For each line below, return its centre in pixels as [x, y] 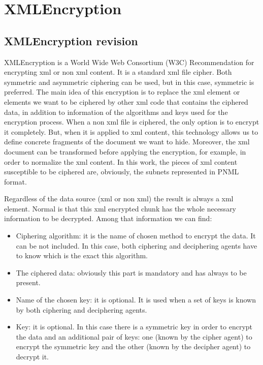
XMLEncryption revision [71, 40]
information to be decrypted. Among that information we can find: [108, 218]
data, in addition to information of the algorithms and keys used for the [116, 112]
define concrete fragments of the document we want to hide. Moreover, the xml [127, 142]
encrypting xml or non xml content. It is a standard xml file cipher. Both [118, 72]
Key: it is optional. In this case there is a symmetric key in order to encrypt [134, 327]
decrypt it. [32, 357]
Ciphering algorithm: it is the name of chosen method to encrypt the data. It [136, 236]
